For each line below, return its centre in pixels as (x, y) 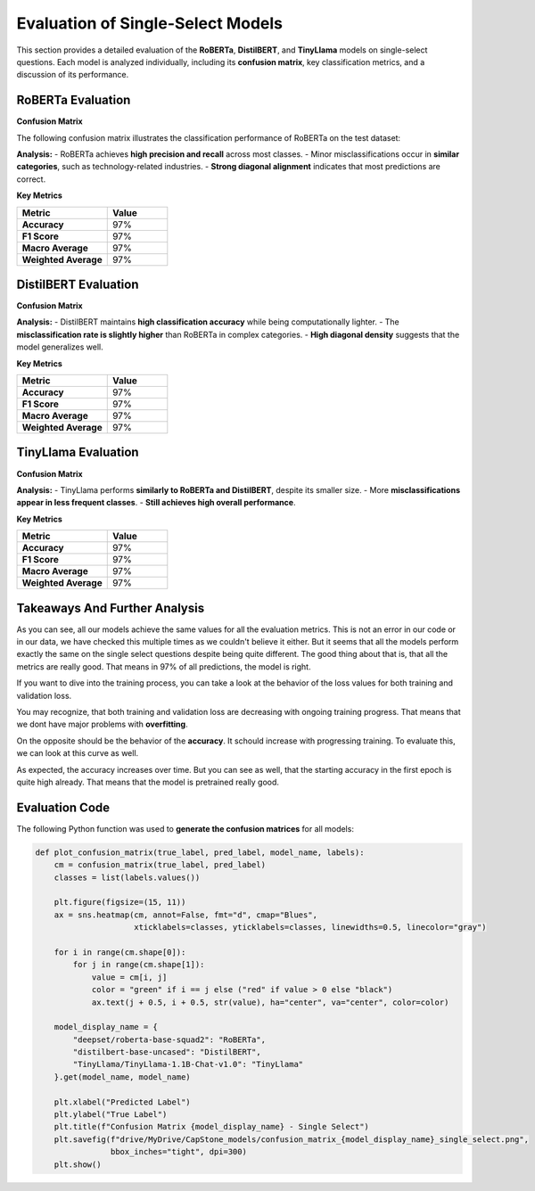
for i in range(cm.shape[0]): (120, 952)
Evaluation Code (63, 807)
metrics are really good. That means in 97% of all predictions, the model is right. (164, 666)
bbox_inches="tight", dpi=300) (178, 1152)
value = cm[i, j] (129, 977)
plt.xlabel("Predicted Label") (122, 1102)
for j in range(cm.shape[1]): (139, 965)
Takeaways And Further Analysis (111, 608)
